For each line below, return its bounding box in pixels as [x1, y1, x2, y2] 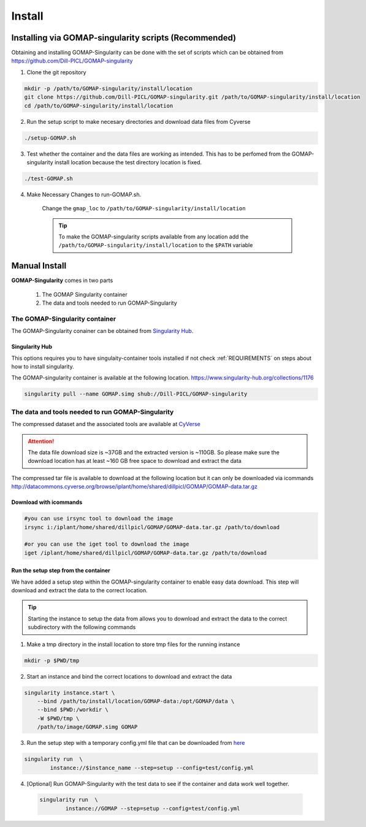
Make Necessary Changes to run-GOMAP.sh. [26, 191, 142, 198]
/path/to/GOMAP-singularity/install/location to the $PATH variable [58, 242, 253, 249]
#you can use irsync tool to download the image [24, 515, 173, 522]
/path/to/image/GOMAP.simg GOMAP [37, 723, 138, 731]
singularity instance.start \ [24, 689, 115, 696]
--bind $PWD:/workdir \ [37, 706, 109, 714]
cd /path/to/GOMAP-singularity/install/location [24, 102, 173, 109]
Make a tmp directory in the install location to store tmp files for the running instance [26, 641, 240, 648]
